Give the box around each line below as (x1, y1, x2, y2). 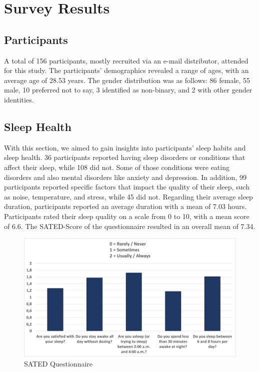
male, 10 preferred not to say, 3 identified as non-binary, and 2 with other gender (4, 84, 252, 95)
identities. (4, 94, 34, 104)
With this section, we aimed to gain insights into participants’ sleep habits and (4, 142, 246, 152)
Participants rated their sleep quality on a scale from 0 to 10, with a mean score (4, 210, 249, 221)
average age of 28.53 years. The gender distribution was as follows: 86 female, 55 (4, 74, 250, 85)
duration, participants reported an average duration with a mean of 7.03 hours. (4, 201, 247, 211)
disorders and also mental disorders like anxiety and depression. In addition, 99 (4, 171, 246, 182)
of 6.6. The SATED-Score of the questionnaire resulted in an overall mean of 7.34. (4, 220, 255, 231)
